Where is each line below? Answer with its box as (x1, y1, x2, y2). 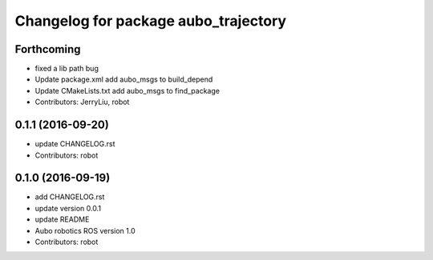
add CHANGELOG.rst (34, 192, 105, 202)
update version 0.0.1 (34, 203, 102, 213)
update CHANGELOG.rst (34, 139, 115, 149)
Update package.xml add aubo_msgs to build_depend (34, 74, 213, 84)
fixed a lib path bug (34, 64, 99, 74)
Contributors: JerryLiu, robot (34, 97, 130, 107)
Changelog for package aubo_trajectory (14, 12, 287, 30)
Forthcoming (14, 42, 81, 56)
